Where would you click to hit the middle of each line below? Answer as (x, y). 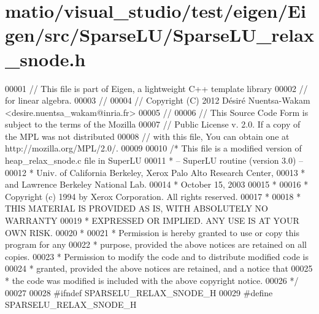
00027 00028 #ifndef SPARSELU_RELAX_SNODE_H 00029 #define (139, 292)
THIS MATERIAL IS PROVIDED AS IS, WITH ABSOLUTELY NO (136, 208)
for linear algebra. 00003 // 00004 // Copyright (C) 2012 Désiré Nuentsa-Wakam (158, 100)
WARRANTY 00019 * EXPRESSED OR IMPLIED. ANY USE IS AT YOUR (152, 220)
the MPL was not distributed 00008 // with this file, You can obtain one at (147, 136)
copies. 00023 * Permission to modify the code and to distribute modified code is (157, 256)
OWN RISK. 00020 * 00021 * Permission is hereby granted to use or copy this (152, 232)
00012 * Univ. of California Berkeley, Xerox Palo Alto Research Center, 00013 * (155, 172)
